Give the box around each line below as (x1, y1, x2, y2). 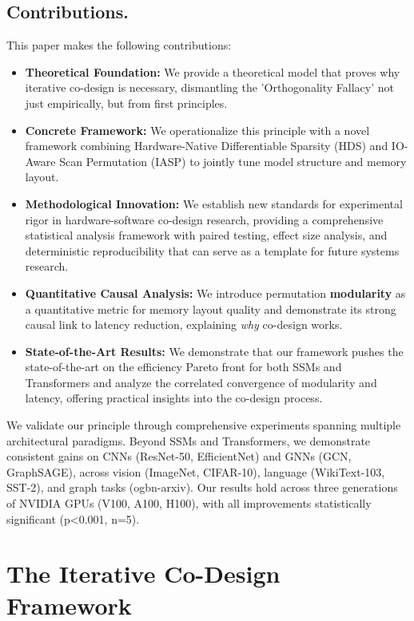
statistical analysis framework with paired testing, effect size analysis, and (25, 227, 388, 243)
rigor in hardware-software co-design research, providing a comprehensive (25, 211, 384, 227)
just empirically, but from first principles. (25, 94, 228, 111)
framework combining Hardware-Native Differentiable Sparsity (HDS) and (25, 137, 388, 154)
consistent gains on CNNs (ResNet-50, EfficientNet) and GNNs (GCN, (6, 448, 352, 465)
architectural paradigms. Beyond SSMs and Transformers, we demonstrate (6, 432, 371, 449)
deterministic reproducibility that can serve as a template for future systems (25, 242, 400, 259)
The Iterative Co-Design (6, 557, 281, 590)
